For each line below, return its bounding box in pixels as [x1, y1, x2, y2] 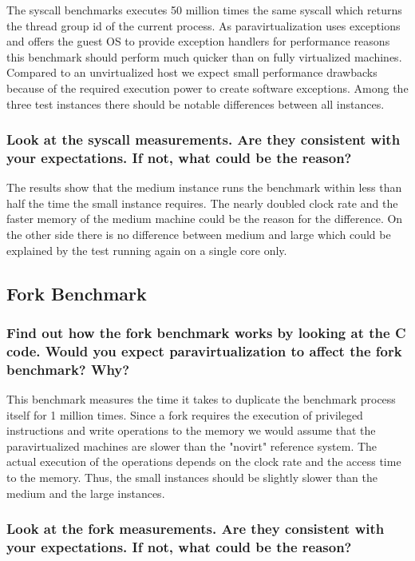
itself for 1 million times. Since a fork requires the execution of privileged [6, 406, 363, 423]
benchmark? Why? [6, 359, 130, 379]
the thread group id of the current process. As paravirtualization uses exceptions [6, 17, 401, 34]
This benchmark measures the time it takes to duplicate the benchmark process [6, 391, 396, 408]
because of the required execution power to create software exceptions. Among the [6, 79, 409, 96]
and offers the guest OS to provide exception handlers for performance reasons [6, 33, 390, 50]
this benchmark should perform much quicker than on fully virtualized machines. [6, 48, 402, 65]
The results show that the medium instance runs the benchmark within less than [6, 179, 402, 196]
